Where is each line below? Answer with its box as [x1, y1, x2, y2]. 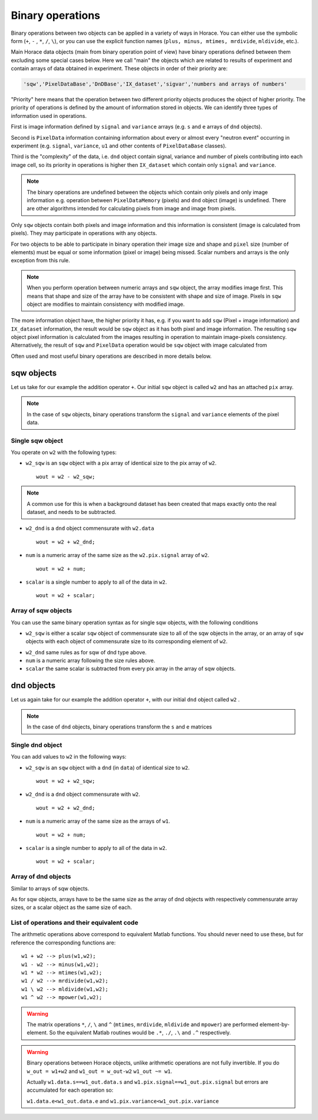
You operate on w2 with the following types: [11, 449, 117, 456]
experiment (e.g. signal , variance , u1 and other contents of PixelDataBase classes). [11, 142, 227, 150]
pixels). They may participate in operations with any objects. [11, 230, 157, 237]
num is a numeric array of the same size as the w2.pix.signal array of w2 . [25, 552, 210, 559]
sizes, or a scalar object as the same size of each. [11, 904, 132, 911]
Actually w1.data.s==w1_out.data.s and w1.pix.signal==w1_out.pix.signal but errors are [26, 1078, 269, 1085]
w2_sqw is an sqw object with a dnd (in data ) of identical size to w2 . [25, 764, 190, 771]
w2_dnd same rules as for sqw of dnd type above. [25, 648, 147, 655]
